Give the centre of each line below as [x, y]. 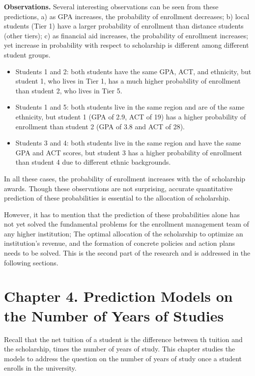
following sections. [31, 262]
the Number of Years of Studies [114, 315]
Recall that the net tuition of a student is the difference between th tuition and [123, 339]
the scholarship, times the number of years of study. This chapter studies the [120, 349]
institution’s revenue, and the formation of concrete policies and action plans [120, 243]
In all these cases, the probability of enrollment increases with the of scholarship [125, 178]
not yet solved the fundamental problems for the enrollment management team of [127, 224]
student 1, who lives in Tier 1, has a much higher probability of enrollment [128, 81]
